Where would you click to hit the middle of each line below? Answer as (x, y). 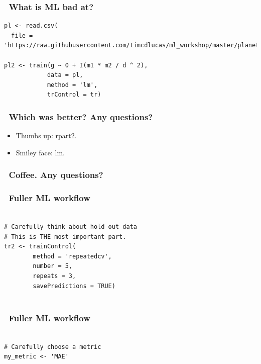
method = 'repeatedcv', (72, 256)
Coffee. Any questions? (56, 175)
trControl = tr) (74, 95)
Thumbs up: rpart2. (46, 135)
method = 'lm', (72, 85)
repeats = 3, (54, 276)
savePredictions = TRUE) (74, 286)
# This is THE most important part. (65, 237)
